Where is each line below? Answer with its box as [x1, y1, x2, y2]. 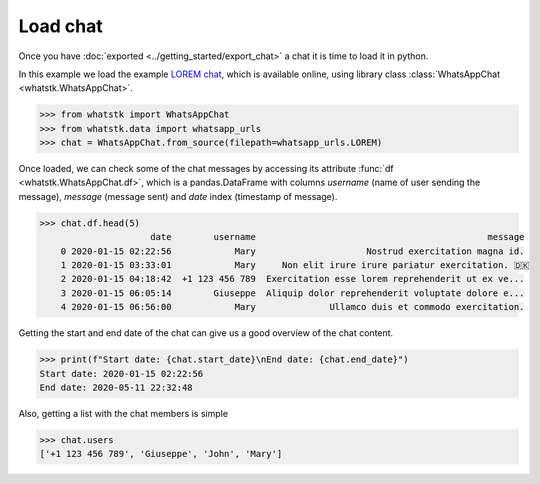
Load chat [18, 15, 104, 37]
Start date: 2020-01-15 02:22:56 [39, 368, 204, 379]
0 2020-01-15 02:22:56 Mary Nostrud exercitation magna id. [60, 245, 525, 257]
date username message [150, 231, 525, 243]
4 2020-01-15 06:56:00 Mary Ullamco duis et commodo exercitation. [60, 301, 525, 313]
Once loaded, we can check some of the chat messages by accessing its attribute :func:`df [18, 163, 394, 175]
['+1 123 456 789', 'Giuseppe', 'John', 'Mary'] [39, 448, 283, 460]
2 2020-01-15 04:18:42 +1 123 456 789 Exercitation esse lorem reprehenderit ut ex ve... [60, 273, 525, 285]
